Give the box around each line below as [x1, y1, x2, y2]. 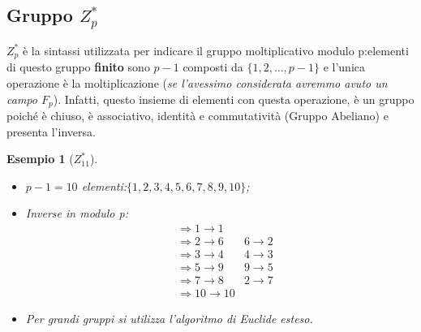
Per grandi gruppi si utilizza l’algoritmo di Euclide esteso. [25, 310, 313, 327]
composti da [183, 58, 243, 75]
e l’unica [323, 58, 365, 75]
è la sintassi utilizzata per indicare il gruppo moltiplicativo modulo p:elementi [22, 41, 409, 58]
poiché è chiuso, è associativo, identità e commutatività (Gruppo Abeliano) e [6, 107, 389, 124]
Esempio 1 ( [6, 150, 74, 167]
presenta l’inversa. [6, 123, 96, 140]
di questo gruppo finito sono [6, 58, 150, 75]
